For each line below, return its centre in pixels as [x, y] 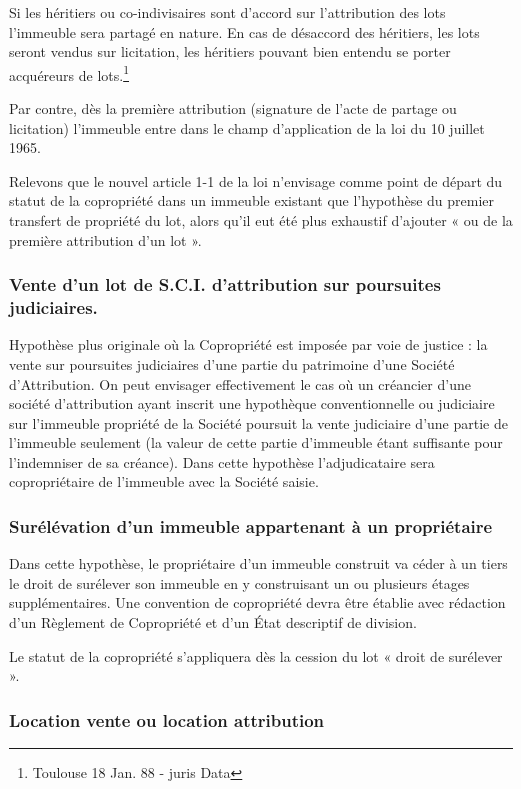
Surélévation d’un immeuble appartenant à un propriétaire [251, 526]
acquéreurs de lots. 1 [69, 73]
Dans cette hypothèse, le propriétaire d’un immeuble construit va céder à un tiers [258, 563]
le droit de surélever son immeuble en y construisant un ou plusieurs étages [239, 582]
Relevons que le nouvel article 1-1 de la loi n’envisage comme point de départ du [256, 180]
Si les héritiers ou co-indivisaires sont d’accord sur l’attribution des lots [227, 12]
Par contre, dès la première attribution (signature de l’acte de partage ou [233, 108]
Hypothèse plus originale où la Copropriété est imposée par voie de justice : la [248, 344]
